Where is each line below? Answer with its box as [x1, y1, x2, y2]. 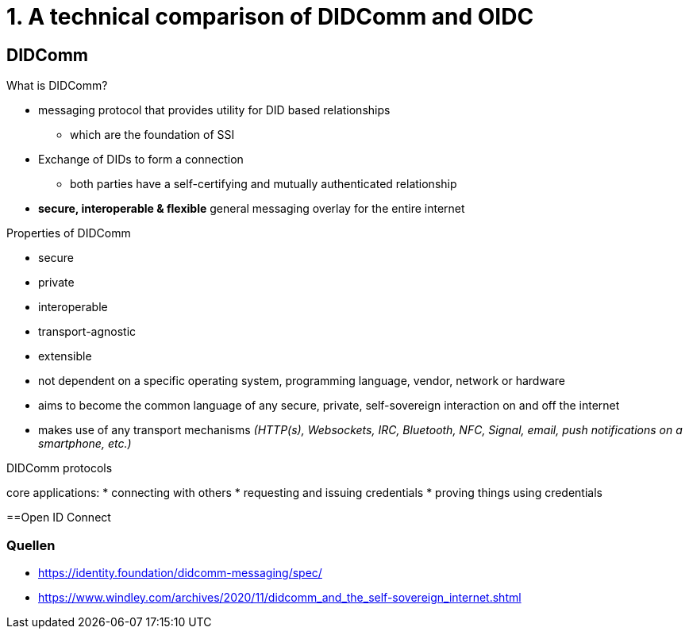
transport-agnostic [38, 325, 137, 339]
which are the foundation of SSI [70, 128, 235, 142]
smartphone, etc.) [38, 437, 132, 451]
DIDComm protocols [6, 461, 113, 475]
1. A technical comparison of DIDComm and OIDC [6, 3, 534, 30]
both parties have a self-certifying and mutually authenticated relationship [70, 177, 457, 191]
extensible [38, 349, 92, 364]
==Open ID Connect [6, 510, 111, 525]
